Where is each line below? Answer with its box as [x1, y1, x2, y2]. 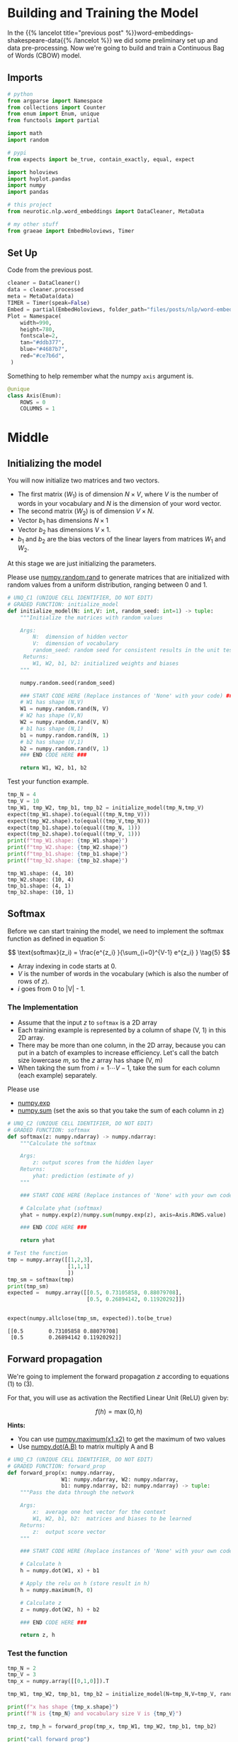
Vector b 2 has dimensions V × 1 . [17, 525, 111, 536]
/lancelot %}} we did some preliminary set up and [73, 36, 218, 44]
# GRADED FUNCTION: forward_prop [7, 1462, 106, 1470]
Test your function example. [7, 777, 89, 786]
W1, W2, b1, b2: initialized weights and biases [33, 659, 179, 667]
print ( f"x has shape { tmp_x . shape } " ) [7, 1704, 119, 1711]
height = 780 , [20, 325, 55, 333]
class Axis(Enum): [7, 392, 62, 399]
